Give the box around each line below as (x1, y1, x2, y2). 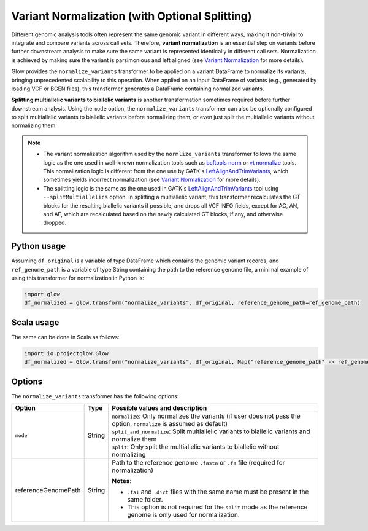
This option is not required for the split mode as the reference (126, 503, 308, 511)
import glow (24, 291, 61, 298)
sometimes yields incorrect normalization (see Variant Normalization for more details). (43, 176, 261, 184)
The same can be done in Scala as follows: (11, 333, 120, 340)
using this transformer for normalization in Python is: (11, 274, 144, 282)
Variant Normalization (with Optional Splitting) (11, 9, 252, 23)
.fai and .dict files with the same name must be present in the (126, 487, 309, 496)
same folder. (126, 495, 163, 504)
